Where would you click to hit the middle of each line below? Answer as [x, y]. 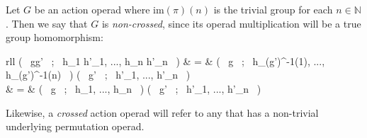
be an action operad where [92, 9]
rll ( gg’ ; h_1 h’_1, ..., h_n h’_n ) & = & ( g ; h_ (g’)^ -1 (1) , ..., [165, 61]
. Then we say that [47, 23]
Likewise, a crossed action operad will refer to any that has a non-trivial [162, 112]
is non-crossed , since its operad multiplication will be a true [231, 23]
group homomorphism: [55, 37]
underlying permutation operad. [75, 126]
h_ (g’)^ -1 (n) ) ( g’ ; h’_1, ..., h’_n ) [98, 75]
